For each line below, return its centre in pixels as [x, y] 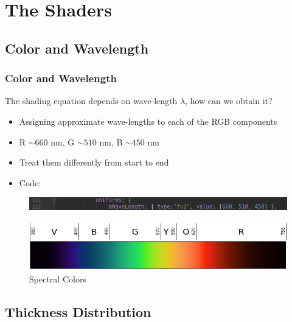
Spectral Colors [58, 278]
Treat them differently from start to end [94, 162]
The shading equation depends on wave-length [91, 101]
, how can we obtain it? [229, 101]
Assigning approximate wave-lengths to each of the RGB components [148, 121]
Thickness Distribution [78, 311]
